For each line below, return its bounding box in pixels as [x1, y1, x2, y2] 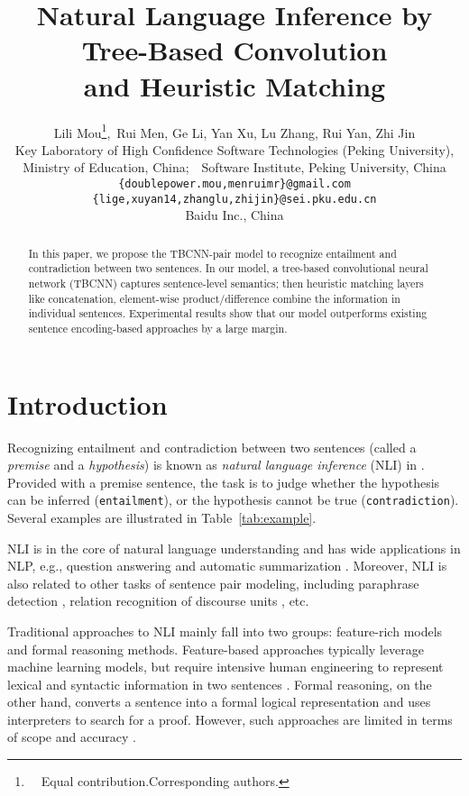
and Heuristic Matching [83, 67, 386, 104]
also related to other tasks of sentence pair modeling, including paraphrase [7, 573, 419, 592]
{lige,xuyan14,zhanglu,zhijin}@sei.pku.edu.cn [92, 192, 377, 206]
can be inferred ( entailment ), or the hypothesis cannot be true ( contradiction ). [7, 490, 459, 509]
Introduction [7, 385, 168, 422]
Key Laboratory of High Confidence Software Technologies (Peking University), [14, 140, 455, 159]
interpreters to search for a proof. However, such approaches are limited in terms [7, 709, 453, 728]
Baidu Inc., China [185, 206, 284, 224]
